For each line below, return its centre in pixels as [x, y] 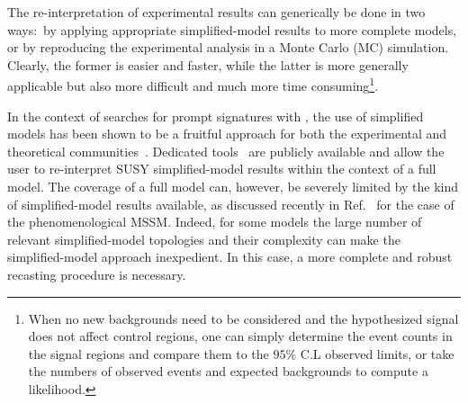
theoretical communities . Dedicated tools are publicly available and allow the [226, 151]
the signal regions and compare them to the [148, 353]
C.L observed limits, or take [377, 353]
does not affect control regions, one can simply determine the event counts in [240, 336]
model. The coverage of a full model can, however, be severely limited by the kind [233, 186]
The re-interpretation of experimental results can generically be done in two [216, 12]
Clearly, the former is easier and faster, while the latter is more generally [208, 64]
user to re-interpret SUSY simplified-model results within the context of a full [222, 169]
